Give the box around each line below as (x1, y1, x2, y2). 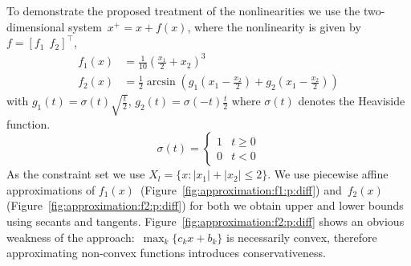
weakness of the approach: (6, 228, 135, 245)
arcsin (146, 76, 176, 88)
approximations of (6, 181, 96, 198)
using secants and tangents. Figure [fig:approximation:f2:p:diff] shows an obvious (6, 212, 405, 229)
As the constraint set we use (6, 166, 145, 182)
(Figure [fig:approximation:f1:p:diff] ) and (140, 181, 342, 198)
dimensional (6, 18, 65, 35)
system (68, 18, 102, 35)
